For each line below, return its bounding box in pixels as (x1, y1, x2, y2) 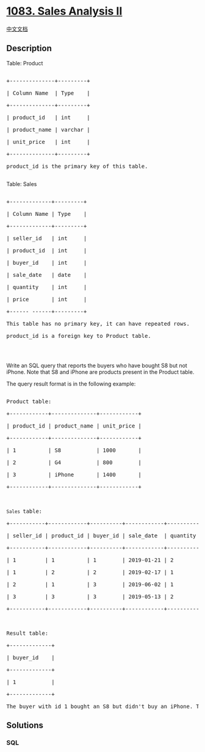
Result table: (6, 629, 49, 637)
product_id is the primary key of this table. (6, 163, 148, 170)
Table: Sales (6, 180, 37, 187)
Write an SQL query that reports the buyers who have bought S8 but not (6, 362, 187, 369)
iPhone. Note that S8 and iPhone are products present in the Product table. (6, 368, 195, 376)
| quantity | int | (6, 284, 87, 290)
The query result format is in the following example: (6, 380, 136, 387)
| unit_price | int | (6, 138, 90, 145)
